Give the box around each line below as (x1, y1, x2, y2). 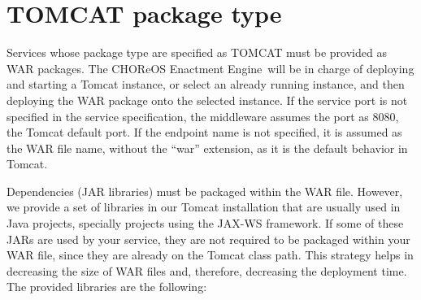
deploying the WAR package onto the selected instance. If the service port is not (7, 91, 408, 108)
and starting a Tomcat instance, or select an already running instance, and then (7, 76, 405, 93)
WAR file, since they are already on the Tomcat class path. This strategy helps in (7, 246, 414, 263)
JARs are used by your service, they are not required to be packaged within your (7, 230, 410, 247)
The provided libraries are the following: (7, 278, 207, 295)
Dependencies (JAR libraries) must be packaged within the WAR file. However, (7, 182, 403, 199)
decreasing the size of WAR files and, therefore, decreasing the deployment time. (7, 262, 407, 279)
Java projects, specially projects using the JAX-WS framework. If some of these (7, 215, 404, 232)
